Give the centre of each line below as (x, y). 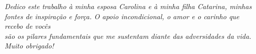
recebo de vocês (28, 26)
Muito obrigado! (29, 46)
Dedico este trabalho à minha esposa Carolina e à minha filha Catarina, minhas (128, 6)
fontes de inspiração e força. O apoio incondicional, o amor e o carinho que (122, 16)
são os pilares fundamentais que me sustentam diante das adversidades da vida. (128, 36)
